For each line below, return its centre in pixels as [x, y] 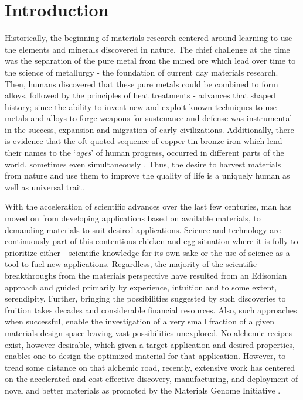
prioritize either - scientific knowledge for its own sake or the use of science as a [147, 252]
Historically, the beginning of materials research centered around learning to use [149, 38]
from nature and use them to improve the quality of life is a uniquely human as [147, 175]
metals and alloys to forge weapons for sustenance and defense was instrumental [149, 118]
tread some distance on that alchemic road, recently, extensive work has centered [150, 367]
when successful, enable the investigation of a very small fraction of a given [140, 321]
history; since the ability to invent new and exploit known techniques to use [141, 106]
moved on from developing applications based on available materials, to [133, 218]
